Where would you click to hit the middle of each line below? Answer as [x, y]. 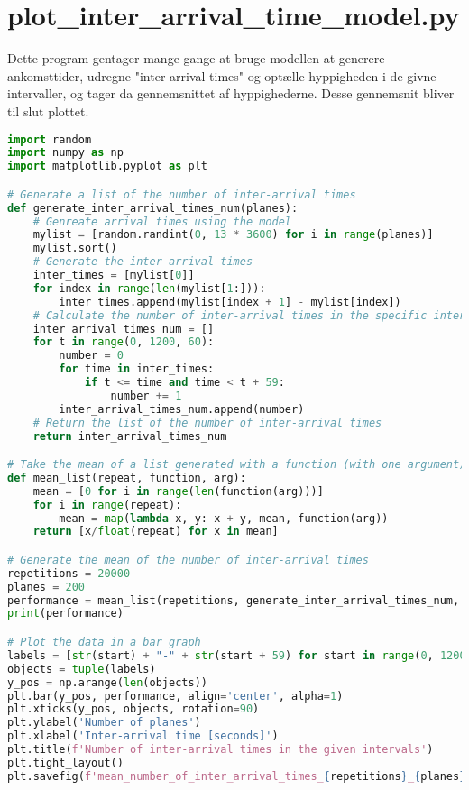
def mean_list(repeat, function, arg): [127, 478]
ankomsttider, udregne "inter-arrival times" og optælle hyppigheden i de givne [222, 75]
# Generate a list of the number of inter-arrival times [182, 194]
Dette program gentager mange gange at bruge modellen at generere [196, 58]
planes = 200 [46, 587]
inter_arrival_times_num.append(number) [182, 409]
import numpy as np [65, 153]
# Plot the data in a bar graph [104, 642]
